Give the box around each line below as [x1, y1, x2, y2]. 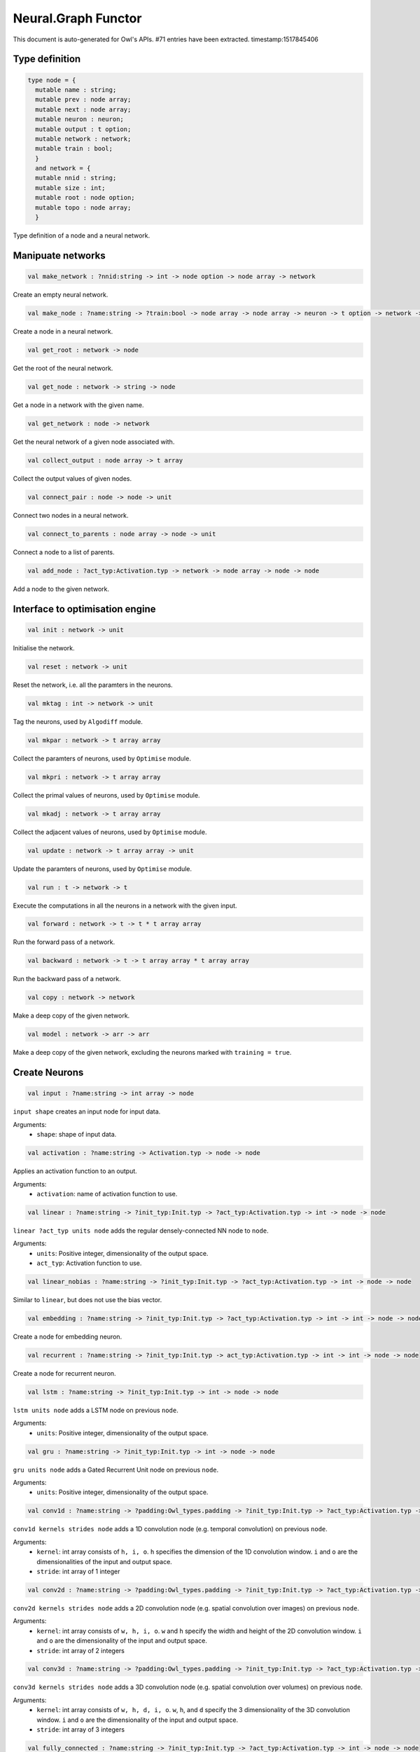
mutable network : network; [35, 135, 132, 143]
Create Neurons [13, 1067, 84, 1079]
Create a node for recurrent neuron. [13, 1369, 116, 1377]
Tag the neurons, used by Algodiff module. [13, 717, 143, 725]
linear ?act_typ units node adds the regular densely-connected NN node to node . [13, 1226, 269, 1235]
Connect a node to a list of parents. [13, 547, 115, 556]
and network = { [35, 165, 91, 172]
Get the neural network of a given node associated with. [13, 437, 175, 446]
